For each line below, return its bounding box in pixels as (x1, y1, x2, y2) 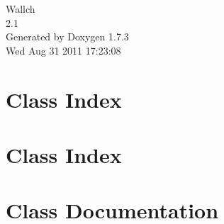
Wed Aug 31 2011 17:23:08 (6, 43, 121, 57)
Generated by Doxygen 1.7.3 (6, 29, 129, 44)
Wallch (6, 1, 35, 16)
